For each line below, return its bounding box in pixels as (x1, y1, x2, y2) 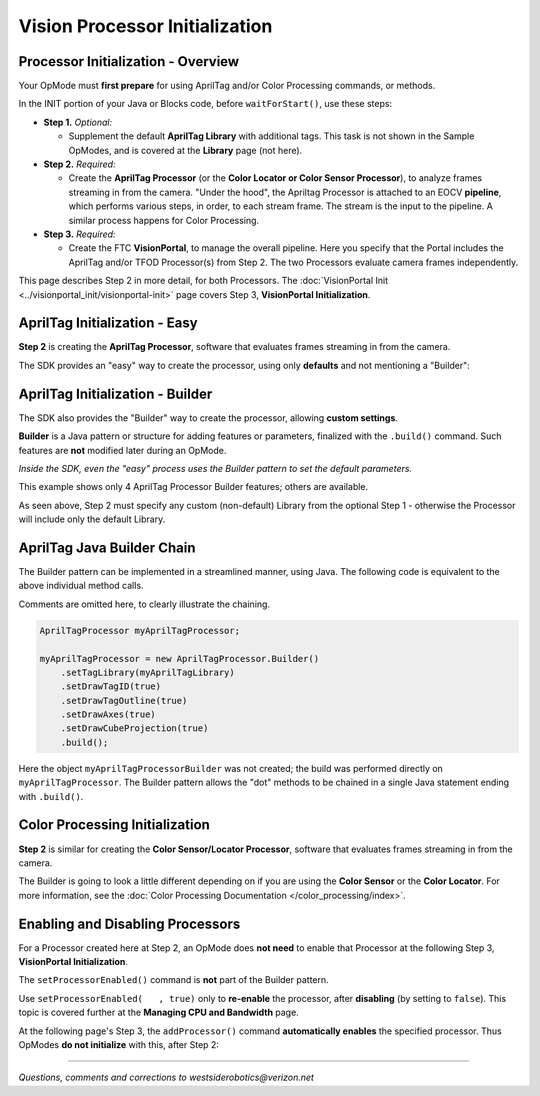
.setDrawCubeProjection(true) (60, 723, 209, 734)
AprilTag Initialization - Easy (18, 315, 199, 332)
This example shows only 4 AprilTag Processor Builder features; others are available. (18, 481, 369, 493)
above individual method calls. (18, 580, 144, 592)
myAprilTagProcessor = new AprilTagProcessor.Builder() (39, 653, 320, 664)
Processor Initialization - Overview (18, 53, 240, 70)
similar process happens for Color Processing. (68, 214, 260, 226)
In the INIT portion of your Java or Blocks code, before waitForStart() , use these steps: (18, 98, 393, 110)
